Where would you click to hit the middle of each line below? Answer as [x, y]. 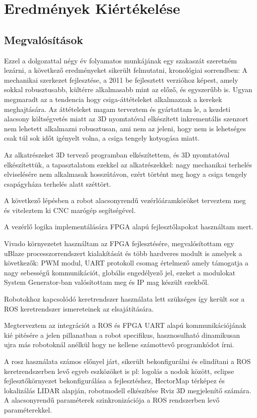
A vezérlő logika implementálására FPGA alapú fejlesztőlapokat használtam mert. [129, 227]
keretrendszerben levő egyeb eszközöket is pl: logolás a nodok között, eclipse [119, 371]
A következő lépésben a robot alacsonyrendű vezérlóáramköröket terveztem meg [125, 200]
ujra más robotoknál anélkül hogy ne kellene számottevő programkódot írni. [119, 344]
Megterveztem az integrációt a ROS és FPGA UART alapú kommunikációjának [125, 325]
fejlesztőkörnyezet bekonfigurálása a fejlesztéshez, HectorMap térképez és [114, 381]
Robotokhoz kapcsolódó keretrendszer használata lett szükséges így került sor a [124, 299]
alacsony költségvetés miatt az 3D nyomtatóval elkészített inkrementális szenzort [126, 119]
